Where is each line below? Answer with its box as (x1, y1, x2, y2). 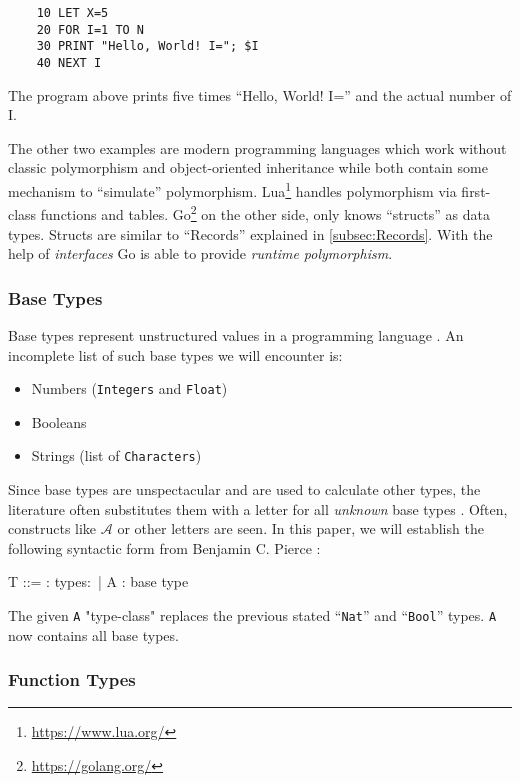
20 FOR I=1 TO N (36, 22, 145, 37)
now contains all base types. (8, 624, 179, 645)
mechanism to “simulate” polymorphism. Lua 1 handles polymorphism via (8, 178, 457, 201)
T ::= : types (8, 571, 88, 592)
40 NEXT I (36, 55, 102, 70)
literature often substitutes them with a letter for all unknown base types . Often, (8, 498, 508, 519)
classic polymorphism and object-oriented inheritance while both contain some (8, 157, 488, 178)
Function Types (8, 667, 136, 692)
